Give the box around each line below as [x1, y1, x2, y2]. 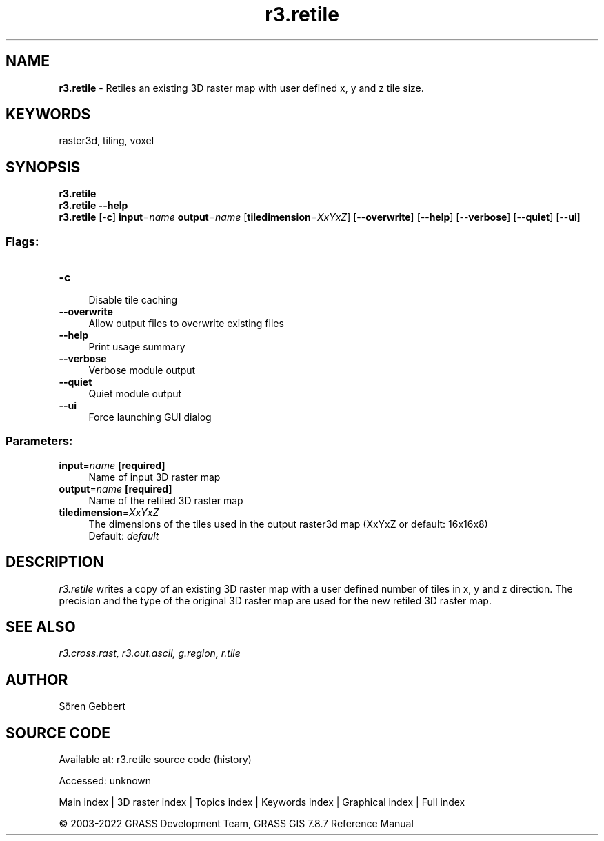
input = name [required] [59, 459, 165, 471]
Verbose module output [88, 364, 196, 377]
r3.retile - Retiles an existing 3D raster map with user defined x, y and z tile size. [59, 81, 424, 94]
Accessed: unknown [59, 775, 152, 787]
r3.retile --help [59, 199, 128, 212]
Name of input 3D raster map [88, 471, 221, 483]
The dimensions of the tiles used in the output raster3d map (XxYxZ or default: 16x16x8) [88, 517, 488, 530]
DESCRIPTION [6, 553, 104, 571]
